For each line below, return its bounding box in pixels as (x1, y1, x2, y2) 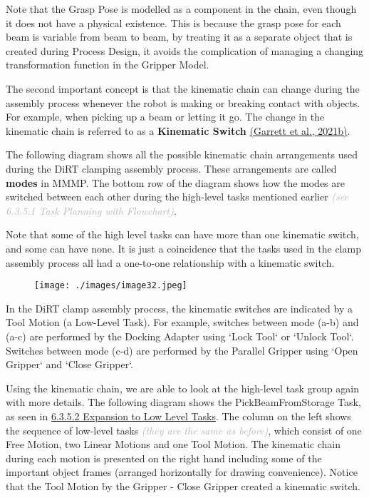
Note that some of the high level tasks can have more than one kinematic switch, (6, 227, 359, 242)
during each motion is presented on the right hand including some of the (6, 450, 322, 465)
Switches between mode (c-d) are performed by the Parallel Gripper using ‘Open (6, 342, 358, 357)
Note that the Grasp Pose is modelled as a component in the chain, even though (6, 1, 357, 16)
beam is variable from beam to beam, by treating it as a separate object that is (6, 29, 353, 44)
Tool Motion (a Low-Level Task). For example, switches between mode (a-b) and (6, 315, 359, 330)
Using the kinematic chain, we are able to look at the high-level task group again (6, 380, 360, 395)
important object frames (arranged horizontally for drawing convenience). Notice (6, 464, 358, 479)
